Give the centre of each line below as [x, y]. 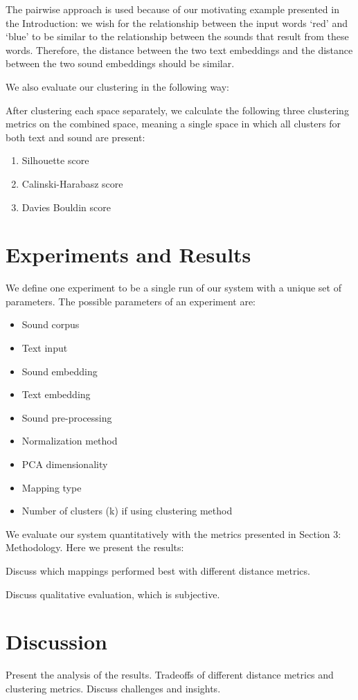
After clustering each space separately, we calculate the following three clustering [177, 110]
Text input [45, 348]
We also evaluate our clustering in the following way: [118, 86]
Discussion [56, 641]
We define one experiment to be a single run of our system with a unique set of [173, 288]
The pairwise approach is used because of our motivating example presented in [172, 9]
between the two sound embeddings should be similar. [120, 63]
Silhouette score [55, 160]
